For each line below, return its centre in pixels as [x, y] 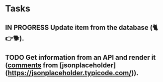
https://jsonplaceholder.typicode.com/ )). [73, 73]
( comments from [32, 65]
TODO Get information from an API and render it [81, 57]
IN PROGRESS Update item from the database [77, 27]
